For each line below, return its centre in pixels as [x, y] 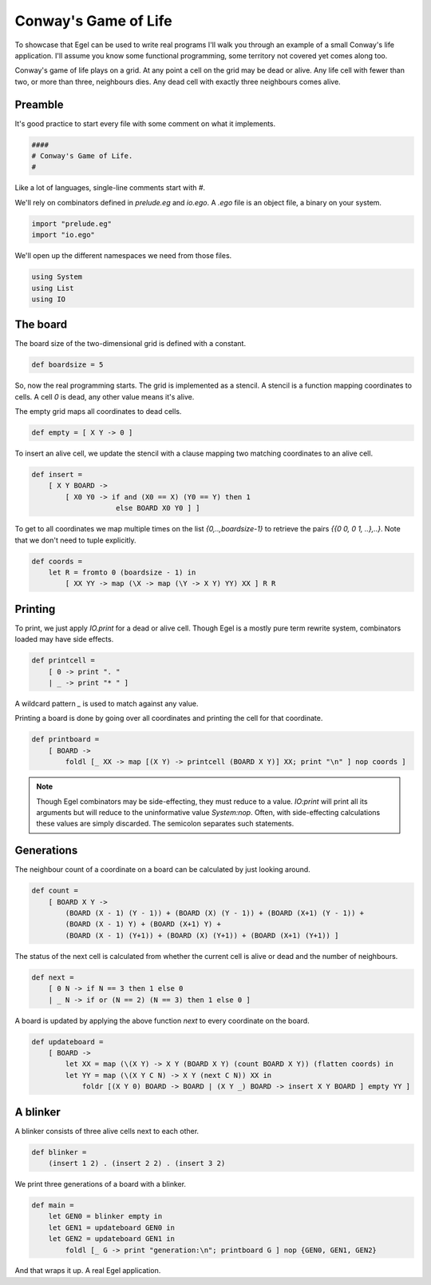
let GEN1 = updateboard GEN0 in [112, 1227]
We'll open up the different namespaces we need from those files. [123, 256]
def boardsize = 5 [67, 365]
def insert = [57, 475]
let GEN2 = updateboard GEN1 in [112, 1239]
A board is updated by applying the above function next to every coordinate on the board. [162, 1020]
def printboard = [65, 740]
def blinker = [59, 1152]
